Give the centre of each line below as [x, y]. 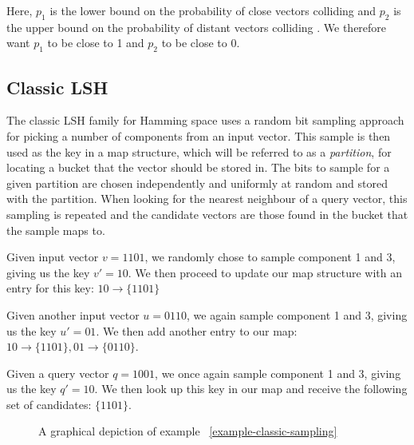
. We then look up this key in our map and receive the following [251, 389]
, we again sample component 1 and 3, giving [297, 314]
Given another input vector [73, 314]
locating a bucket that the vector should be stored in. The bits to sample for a [198, 167]
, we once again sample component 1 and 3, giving [278, 373]
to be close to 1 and [96, 43]
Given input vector [53, 257]
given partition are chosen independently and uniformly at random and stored [197, 183]
